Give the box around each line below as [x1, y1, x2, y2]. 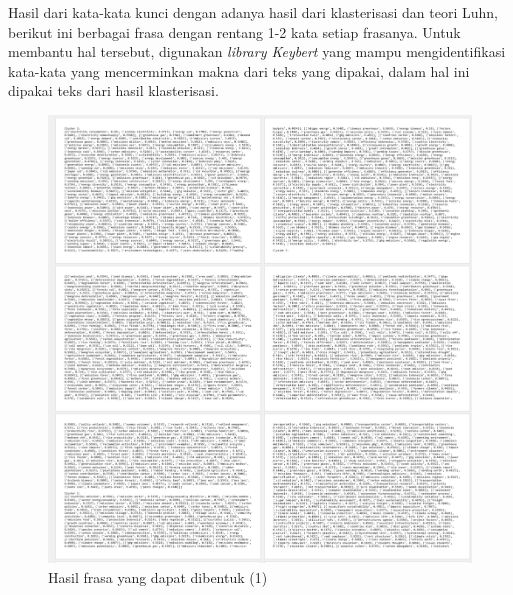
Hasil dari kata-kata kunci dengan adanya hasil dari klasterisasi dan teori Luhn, [8, 2, 499, 22]
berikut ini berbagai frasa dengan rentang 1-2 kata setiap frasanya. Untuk [8, 21, 461, 42]
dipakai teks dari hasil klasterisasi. [8, 80, 219, 101]
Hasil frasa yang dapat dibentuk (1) [48, 566, 268, 587]
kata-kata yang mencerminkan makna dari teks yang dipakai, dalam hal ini [8, 60, 470, 81]
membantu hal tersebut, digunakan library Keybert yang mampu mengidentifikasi [8, 41, 506, 62]
